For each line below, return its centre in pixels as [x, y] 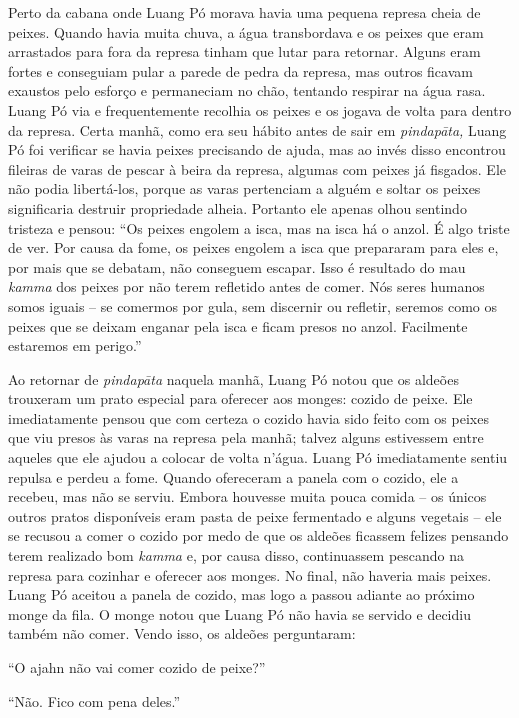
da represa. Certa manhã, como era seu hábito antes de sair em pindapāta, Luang [257, 129]
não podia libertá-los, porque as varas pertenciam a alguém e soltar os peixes [244, 188]
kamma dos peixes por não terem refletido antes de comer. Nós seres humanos [246, 286]
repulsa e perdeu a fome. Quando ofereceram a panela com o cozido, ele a [233, 476]
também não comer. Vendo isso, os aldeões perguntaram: [182, 633]
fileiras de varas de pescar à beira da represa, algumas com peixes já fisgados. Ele [257, 168]
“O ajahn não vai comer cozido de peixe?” [137, 667]
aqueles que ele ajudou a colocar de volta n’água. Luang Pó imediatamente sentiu [258, 457]
